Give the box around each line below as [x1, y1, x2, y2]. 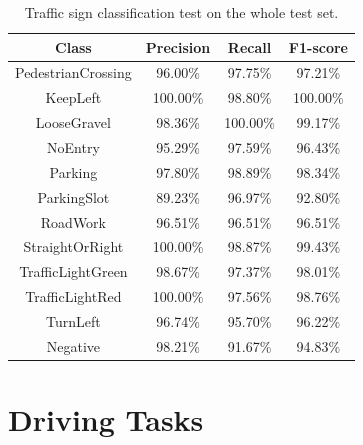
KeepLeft [45, 87, 102, 108]
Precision [145, 36, 211, 57]
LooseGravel [35, 112, 111, 133]
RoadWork [40, 211, 106, 232]
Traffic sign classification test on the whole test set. [24, 2, 339, 22]
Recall [227, 36, 272, 57]
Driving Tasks [8, 399, 204, 439]
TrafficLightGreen [19, 261, 128, 282]
